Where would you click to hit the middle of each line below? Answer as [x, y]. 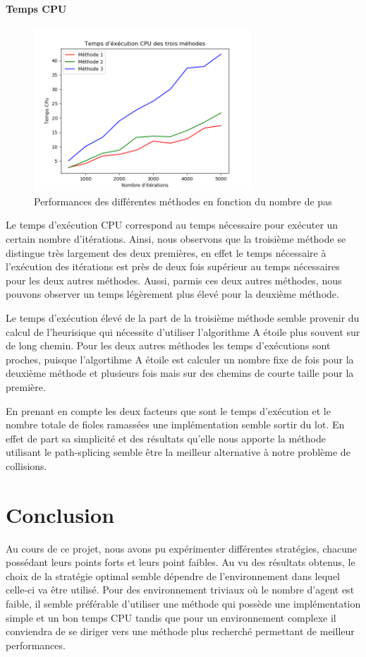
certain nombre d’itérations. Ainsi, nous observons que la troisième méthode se [176, 238]
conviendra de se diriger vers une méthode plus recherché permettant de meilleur [180, 631]
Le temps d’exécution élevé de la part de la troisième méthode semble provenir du [183, 317]
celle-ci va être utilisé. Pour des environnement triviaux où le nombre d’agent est [180, 590]
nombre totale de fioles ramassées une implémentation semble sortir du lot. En [175, 424]
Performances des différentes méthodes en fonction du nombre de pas [183, 201]
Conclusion [60, 514]
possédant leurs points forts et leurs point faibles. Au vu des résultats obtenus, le [181, 562]
